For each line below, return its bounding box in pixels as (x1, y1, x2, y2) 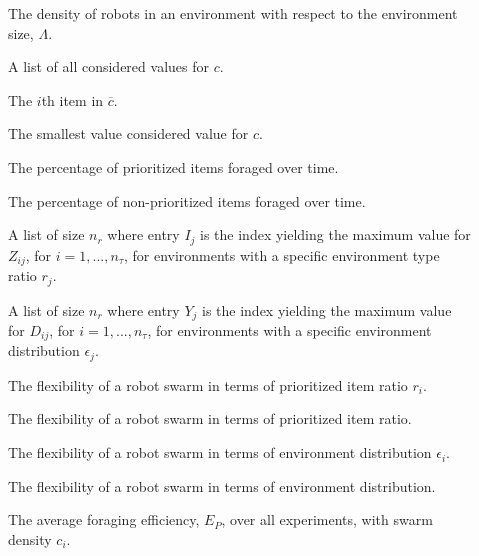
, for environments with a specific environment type (123, 244, 440, 265)
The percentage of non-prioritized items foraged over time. (8, 190, 366, 211)
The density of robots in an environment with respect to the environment (8, 3, 458, 23)
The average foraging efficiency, (8, 509, 200, 530)
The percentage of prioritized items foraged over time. (8, 156, 339, 177)
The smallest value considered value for (8, 123, 249, 144)
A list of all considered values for (8, 56, 209, 77)
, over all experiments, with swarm (221, 509, 433, 530)
